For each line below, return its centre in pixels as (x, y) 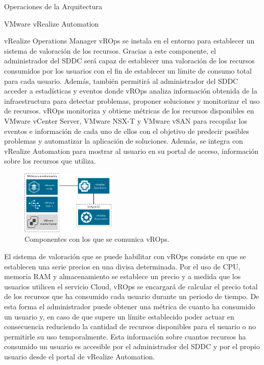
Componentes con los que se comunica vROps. (97, 239)
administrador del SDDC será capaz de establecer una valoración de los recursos (129, 61)
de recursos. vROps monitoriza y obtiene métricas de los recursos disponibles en (129, 111)
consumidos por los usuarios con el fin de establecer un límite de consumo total (128, 70)
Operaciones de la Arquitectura (53, 6)
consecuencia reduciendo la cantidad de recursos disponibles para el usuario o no (130, 326)
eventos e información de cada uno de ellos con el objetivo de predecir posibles (127, 131)
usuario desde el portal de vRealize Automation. (80, 357)
